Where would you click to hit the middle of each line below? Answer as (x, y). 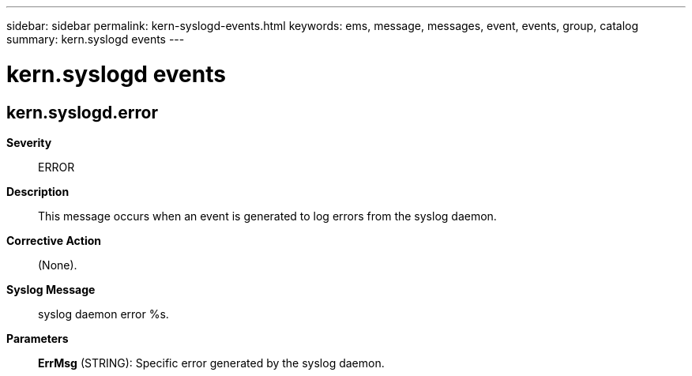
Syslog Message (51, 289)
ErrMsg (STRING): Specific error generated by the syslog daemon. (211, 363)
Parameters (38, 338)
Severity (29, 142)
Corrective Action (54, 240)
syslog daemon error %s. (103, 314)
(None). (58, 265)
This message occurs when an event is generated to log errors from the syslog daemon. (267, 216)
